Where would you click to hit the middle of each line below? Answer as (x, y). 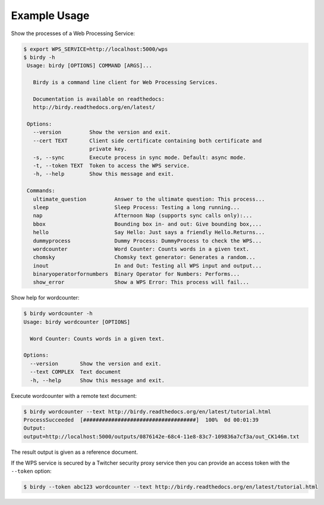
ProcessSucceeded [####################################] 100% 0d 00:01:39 (141, 420)
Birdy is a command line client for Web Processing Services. (125, 82)
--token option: (31, 471)
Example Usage (50, 15)
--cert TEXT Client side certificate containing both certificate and (147, 141)
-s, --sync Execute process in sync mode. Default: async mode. (140, 157)
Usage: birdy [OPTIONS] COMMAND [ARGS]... (90, 66)
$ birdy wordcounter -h (58, 314)
